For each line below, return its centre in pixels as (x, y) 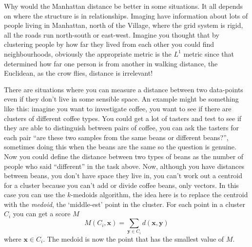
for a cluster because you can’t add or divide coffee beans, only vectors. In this (121, 185)
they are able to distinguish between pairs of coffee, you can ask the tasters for (122, 128)
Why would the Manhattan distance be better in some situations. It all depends (124, 6)
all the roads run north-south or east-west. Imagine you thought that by (112, 34)
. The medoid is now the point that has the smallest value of (134, 239)
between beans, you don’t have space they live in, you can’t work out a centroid (123, 175)
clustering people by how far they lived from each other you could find (109, 44)
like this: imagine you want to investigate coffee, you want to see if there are (118, 108)
